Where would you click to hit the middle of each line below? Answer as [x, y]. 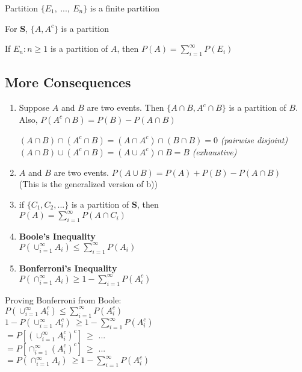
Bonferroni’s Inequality [68, 268]
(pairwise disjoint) [254, 139]
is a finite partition [125, 8]
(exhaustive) [214, 151]
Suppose [34, 107]
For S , [16, 28]
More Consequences [68, 82]
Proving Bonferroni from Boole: [63, 299]
